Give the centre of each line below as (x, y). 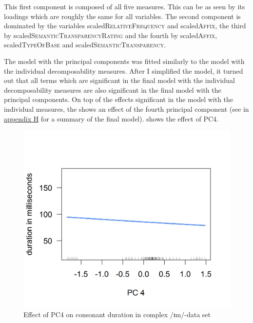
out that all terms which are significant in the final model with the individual (119, 80)
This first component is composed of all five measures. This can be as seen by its (125, 6)
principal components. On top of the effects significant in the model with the (119, 99)
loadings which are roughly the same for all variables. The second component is (122, 16)
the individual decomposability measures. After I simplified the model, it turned (124, 71)
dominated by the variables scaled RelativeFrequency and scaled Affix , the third (125, 26)
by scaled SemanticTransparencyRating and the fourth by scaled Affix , (111, 35)
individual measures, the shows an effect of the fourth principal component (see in (126, 109)
